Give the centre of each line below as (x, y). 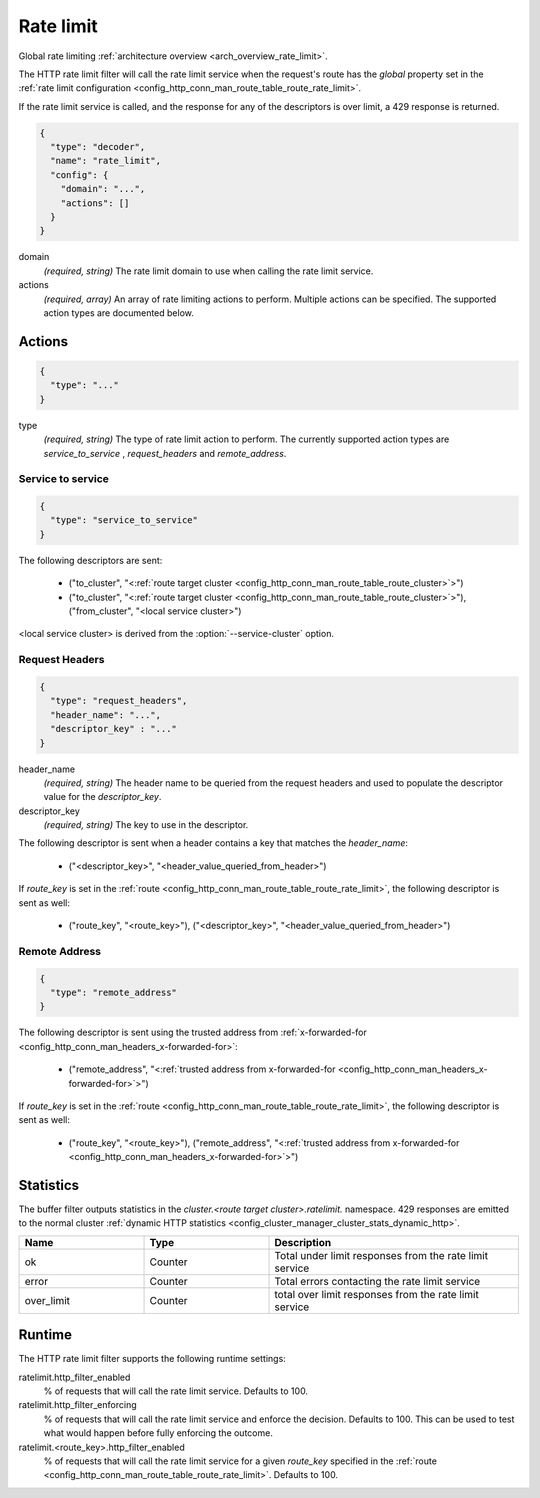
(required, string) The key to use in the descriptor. (146, 825)
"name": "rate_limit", (106, 161)
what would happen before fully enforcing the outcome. (158, 1433)
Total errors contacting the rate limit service (377, 1281)
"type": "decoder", (98, 147)
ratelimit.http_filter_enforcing (77, 1405)
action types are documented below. (118, 312)
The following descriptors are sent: (90, 560)
